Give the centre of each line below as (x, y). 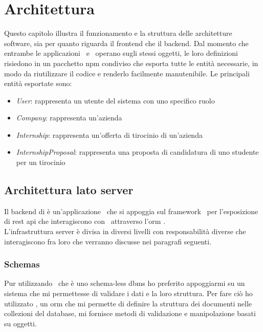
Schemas (22, 264)
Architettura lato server (69, 190)
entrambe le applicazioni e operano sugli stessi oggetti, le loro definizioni (121, 53)
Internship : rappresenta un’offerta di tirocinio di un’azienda (109, 134)
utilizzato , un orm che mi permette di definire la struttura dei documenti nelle (128, 303)
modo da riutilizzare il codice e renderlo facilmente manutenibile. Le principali (127, 73)
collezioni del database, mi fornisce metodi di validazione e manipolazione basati (130, 313)
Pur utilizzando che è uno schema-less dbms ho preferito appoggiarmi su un (125, 283)
